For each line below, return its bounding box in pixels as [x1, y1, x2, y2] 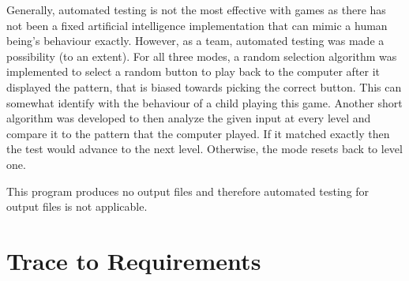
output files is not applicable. [6, 198, 148, 215]
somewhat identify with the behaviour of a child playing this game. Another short [6, 94, 403, 111]
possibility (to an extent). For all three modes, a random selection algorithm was [6, 47, 397, 64]
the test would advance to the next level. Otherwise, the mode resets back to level [6, 140, 403, 157]
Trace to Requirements [6, 244, 261, 276]
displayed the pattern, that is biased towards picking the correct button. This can [6, 78, 402, 95]
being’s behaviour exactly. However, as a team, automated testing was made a [6, 32, 385, 49]
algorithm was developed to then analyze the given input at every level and [6, 110, 371, 126]
